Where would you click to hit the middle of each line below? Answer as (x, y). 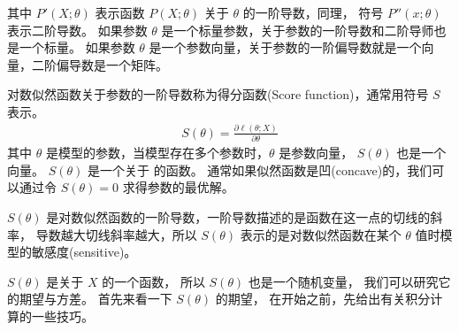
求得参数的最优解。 (178, 187)
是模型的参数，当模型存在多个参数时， (157, 153)
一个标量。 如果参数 (77, 47)
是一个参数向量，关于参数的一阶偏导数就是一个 (285, 47)
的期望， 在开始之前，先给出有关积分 (323, 299)
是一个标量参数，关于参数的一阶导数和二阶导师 (298, 30)
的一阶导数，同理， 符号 (313, 12)
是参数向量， (316, 153)
